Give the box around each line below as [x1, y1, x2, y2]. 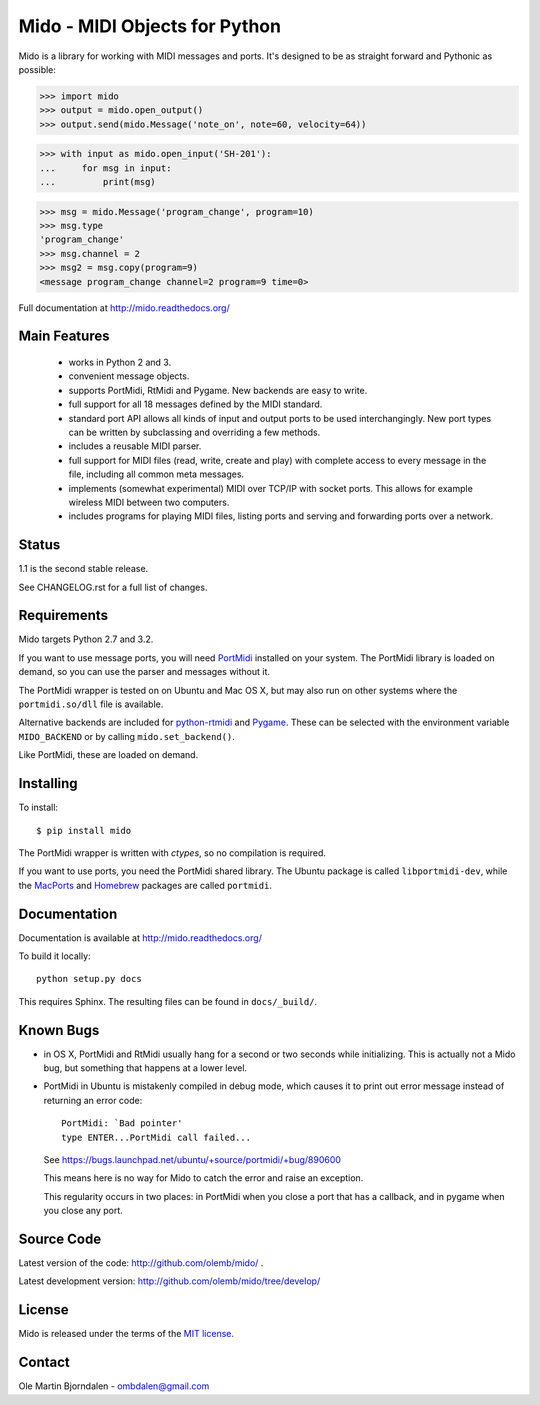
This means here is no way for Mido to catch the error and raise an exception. [43, 1172, 364, 1184]
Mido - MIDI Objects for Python [18, 15, 282, 37]
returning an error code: [43, 1094, 143, 1106]
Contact [18, 1354, 70, 1371]
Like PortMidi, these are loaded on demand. [18, 749, 199, 761]
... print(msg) [39, 176, 157, 188]
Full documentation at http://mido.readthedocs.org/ [18, 301, 230, 314]
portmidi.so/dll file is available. [18, 698, 164, 710]
